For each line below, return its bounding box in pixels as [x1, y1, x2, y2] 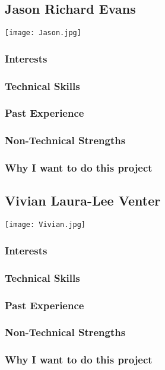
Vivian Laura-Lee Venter [5, 191, 161, 210]
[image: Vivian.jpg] [5, 220, 86, 229]
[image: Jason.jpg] [5, 29, 81, 38]
